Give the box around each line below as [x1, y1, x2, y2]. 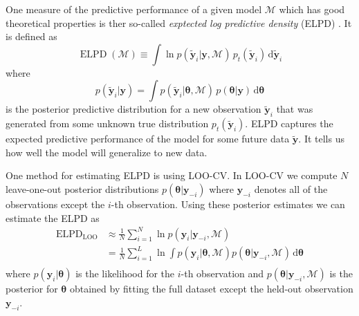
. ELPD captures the [245, 116, 333, 131]
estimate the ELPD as [6, 210, 100, 225]
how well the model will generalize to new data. [6, 145, 208, 159]
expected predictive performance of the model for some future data [6, 131, 290, 146]
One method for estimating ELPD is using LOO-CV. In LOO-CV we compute [6, 168, 338, 183]
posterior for [6, 281, 58, 296]
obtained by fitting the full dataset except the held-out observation [69, 281, 353, 296]
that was [276, 102, 313, 116]
